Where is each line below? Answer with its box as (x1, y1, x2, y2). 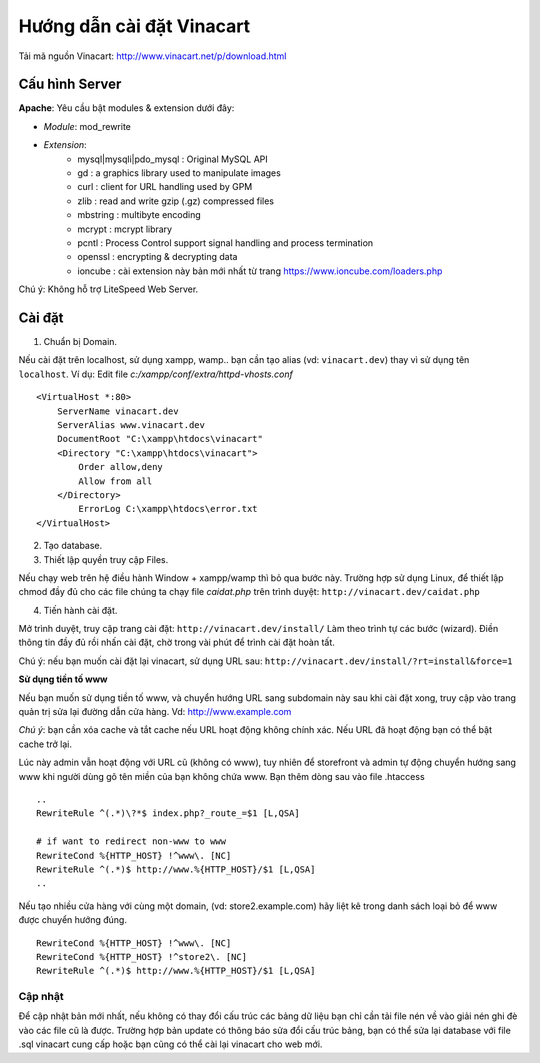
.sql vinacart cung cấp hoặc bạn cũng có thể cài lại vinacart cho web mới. (18, 1038, 323, 1050)
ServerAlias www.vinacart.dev (56, 420, 205, 430)
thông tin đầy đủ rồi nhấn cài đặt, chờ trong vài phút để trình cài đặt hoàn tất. (18, 636, 335, 649)
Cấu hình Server (18, 76, 122, 93)
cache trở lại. (18, 738, 72, 750)
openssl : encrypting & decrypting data (77, 251, 238, 263)
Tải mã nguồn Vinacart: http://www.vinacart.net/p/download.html (18, 50, 287, 62)
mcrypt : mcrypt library (77, 223, 173, 235)
